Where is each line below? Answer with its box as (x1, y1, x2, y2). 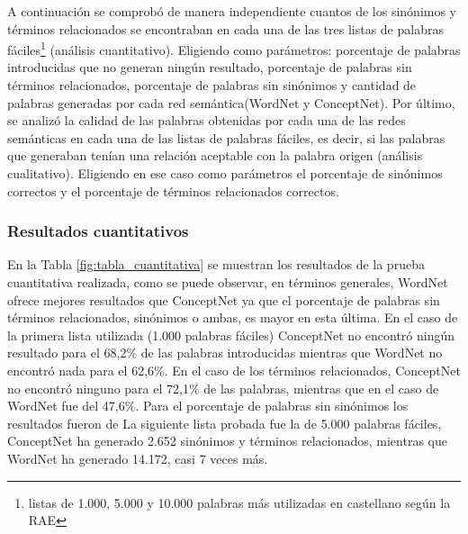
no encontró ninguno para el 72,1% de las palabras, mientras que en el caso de (7, 378, 439, 397)
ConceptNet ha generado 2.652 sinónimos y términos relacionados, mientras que (7, 431, 447, 450)
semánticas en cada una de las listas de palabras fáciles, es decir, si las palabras (7, 128, 445, 147)
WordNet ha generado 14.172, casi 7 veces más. (7, 448, 268, 467)
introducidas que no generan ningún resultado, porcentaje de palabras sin (7, 58, 412, 77)
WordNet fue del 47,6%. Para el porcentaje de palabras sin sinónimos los (7, 396, 409, 415)
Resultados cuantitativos (7, 220, 189, 242)
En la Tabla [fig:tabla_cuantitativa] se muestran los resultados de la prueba (7, 255, 425, 274)
